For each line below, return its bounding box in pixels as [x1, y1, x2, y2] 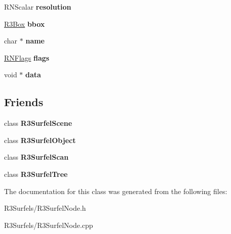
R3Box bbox [4, 18, 45, 29]
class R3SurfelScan [4, 152, 69, 162]
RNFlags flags [4, 52, 50, 63]
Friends [4, 94, 44, 110]
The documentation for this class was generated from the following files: [4, 185, 227, 196]
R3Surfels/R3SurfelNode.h [4, 203, 86, 213]
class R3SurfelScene [4, 118, 72, 128]
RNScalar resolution [4, 2, 71, 12]
